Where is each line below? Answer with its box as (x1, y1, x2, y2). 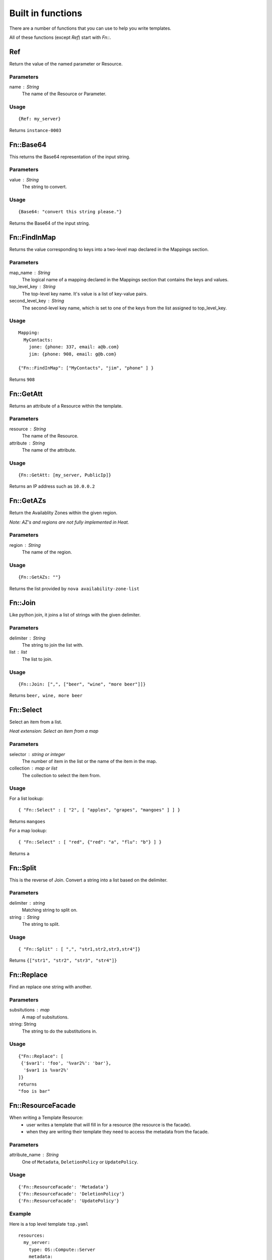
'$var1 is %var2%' (23, 1067, 69, 1073)
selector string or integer (9, 751, 65, 757)
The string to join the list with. (22, 642, 84, 648)
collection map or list (9, 765, 57, 771)
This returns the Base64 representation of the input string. (9, 154, 130, 160)
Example (9, 1210, 31, 1217)
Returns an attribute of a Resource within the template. (9, 403, 123, 409)
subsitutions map (9, 1007, 50, 1013)
